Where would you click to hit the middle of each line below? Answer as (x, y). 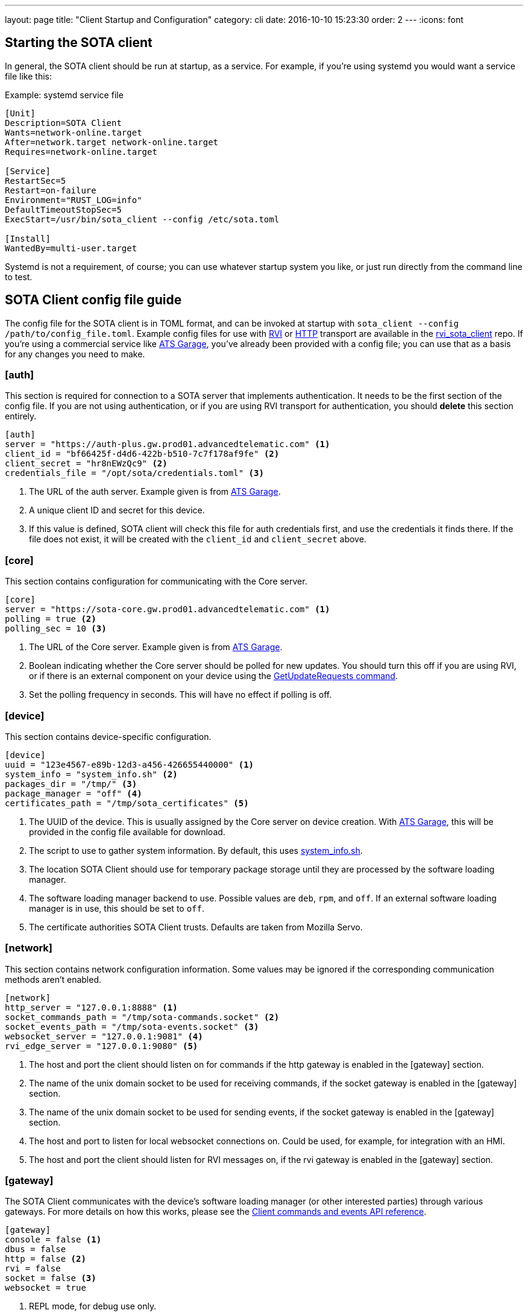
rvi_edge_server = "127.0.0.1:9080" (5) (102, 1046)
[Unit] (20, 113)
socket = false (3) (51, 1278)
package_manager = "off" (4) (74, 793)
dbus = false (36, 1249)
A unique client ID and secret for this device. (117, 510)
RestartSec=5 (36, 180)
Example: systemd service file (64, 95)
